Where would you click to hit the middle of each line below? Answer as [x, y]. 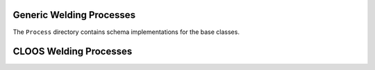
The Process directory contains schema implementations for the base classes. [126, 32]
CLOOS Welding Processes [73, 52]
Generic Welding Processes [74, 15]
